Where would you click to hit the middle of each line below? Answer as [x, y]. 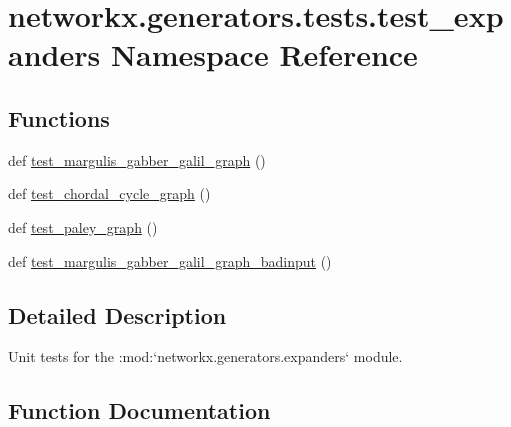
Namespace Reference [264, 54]
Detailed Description [117, 314]
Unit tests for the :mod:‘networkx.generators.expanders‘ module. [205, 356]
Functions [59, 117]
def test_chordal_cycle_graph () [109, 193]
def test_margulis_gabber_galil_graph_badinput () [170, 260]
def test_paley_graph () [83, 226]
